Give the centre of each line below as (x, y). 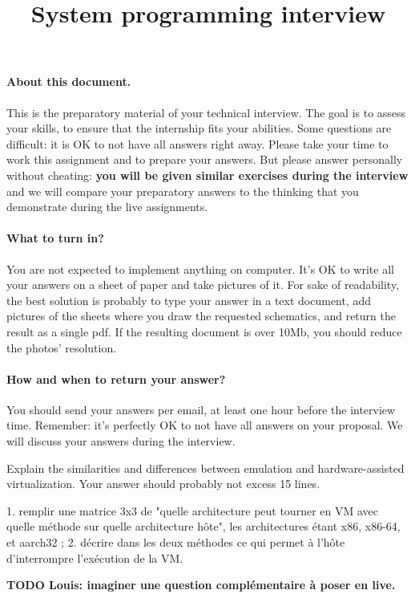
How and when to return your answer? (116, 378)
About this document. (69, 81)
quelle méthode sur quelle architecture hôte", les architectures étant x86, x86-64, (203, 526)
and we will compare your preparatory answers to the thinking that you (183, 191)
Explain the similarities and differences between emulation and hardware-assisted (205, 468)
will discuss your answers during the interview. (121, 441)
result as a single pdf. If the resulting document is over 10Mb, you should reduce (204, 331)
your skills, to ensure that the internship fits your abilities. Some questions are (199, 128)
